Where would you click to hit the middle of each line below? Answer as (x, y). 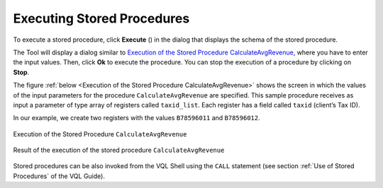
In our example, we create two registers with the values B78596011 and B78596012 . (137, 118)
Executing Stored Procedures (101, 18)
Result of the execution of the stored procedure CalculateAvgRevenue (119, 150)
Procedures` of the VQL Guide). (59, 176)
